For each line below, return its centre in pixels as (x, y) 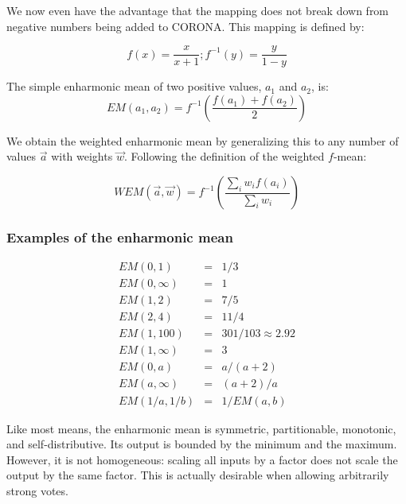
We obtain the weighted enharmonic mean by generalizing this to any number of (203, 140)
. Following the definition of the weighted (224, 156)
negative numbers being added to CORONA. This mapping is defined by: (185, 26)
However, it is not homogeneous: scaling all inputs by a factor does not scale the (202, 459)
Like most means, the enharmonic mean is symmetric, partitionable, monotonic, (201, 428)
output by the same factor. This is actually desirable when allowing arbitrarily (198, 475)
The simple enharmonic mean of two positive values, (134, 86)
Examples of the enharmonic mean (120, 236)
